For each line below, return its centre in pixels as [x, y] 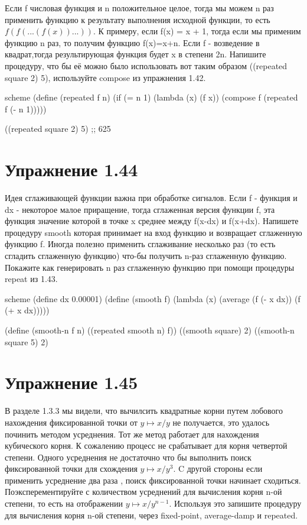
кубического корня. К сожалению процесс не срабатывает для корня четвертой [146, 445]
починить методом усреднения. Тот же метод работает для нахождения [132, 434]
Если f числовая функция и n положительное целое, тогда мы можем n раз [139, 8]
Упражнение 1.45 [71, 382]
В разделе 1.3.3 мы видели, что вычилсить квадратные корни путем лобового [144, 411]
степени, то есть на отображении [64, 503]
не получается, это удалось [221, 422]
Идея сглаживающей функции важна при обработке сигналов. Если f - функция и [151, 198]
